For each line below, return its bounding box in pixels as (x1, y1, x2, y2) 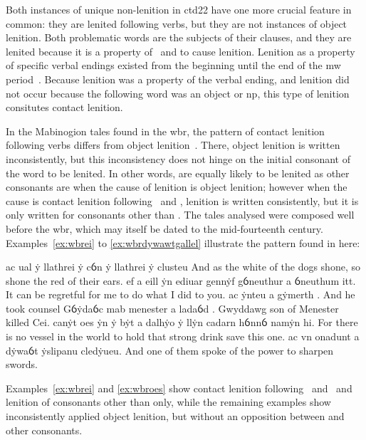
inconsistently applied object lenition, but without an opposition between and (6, 409, 345, 424)
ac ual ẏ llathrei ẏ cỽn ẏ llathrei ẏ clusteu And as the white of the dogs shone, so (6, 259, 360, 274)
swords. (6, 357, 38, 372)
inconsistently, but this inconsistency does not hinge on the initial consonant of (6, 151, 350, 166)
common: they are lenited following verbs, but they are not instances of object (6, 16, 347, 31)
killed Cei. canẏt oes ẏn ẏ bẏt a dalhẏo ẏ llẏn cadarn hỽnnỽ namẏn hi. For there (6, 315, 358, 330)
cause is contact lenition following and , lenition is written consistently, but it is (6, 193, 359, 208)
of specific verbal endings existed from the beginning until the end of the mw (6, 58, 341, 73)
